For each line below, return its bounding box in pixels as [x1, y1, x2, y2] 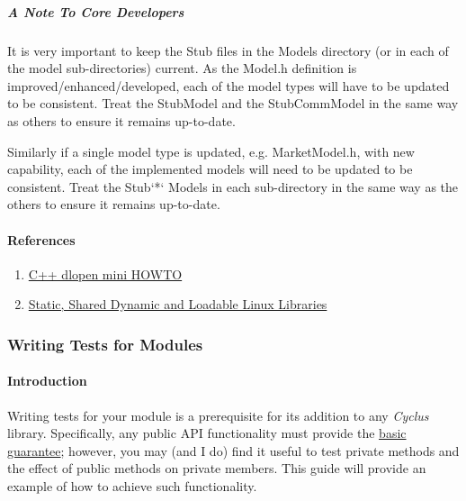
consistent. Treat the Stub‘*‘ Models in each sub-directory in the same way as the [7, 177, 459, 196]
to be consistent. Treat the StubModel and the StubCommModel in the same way [7, 94, 459, 113]
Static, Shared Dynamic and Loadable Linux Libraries [28, 295, 327, 314]
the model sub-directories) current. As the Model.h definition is [7, 59, 357, 77]
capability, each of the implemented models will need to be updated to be [7, 159, 413, 178]
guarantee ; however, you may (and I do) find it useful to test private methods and [7, 441, 460, 460]
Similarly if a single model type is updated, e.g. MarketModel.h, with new [7, 141, 415, 160]
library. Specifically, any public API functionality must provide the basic [7, 424, 407, 442]
